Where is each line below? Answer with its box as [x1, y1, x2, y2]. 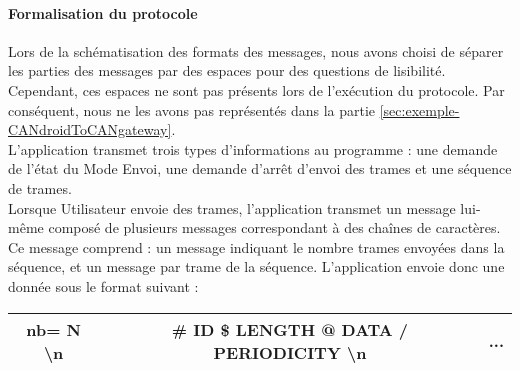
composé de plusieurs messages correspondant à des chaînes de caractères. [48, 217, 501, 238]
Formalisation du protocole [8, 2, 198, 23]
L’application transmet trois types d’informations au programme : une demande [8, 138, 498, 159]
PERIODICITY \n [213, 340, 367, 364]
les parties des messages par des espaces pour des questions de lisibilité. [8, 60, 446, 81]
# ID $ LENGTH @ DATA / [171, 317, 409, 341]
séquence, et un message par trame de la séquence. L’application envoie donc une [8, 256, 505, 277]
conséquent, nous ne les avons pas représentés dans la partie [8, 99, 376, 120]
